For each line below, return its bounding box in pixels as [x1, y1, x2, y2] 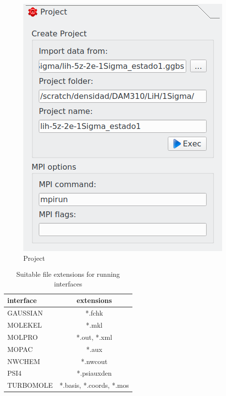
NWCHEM [7, 356, 40, 366]
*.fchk [85, 308, 103, 318]
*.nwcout [81, 356, 108, 366]
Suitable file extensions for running [16, 269, 120, 279]
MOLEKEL [7, 320, 42, 330]
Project [23, 253, 45, 263]
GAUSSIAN [7, 308, 43, 318]
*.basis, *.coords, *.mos [59, 380, 129, 390]
